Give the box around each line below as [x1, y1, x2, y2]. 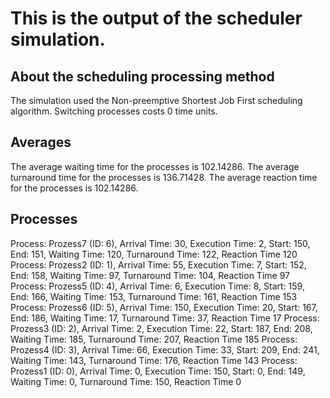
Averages [10, 134, 72, 151]
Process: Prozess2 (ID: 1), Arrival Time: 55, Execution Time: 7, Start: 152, [10, 258, 307, 271]
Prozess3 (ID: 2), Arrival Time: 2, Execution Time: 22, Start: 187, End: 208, [10, 322, 313, 334]
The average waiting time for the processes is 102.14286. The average [10, 160, 300, 172]
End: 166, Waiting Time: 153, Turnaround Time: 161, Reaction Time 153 [10, 290, 298, 302]
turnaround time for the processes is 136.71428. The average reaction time [10, 171, 318, 183]
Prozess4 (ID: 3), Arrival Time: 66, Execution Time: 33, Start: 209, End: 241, [10, 343, 320, 356]
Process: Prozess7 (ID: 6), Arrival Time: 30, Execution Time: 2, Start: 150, [10, 237, 311, 249]
